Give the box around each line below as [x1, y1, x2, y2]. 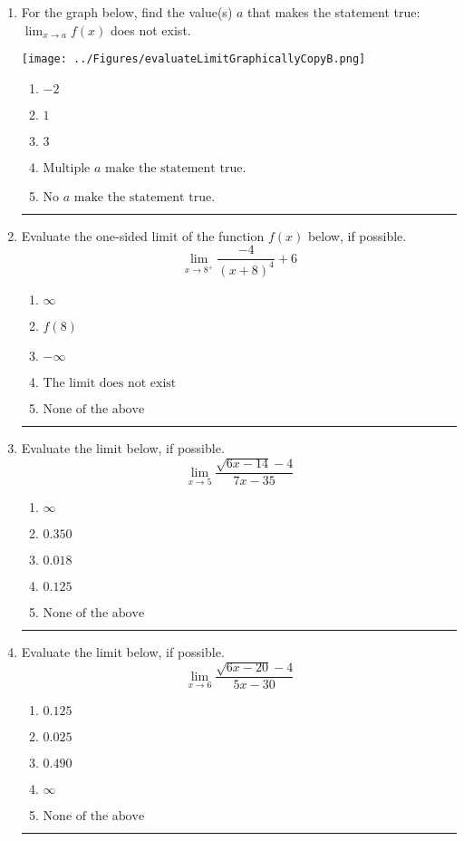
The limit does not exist [43, 376, 177, 390]
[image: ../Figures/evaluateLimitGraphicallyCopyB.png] [21, 53, 366, 66]
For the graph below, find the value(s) [21, 3, 233, 21]
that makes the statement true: [247, 3, 420, 21]
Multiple [43, 161, 91, 175]
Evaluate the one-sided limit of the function [21, 226, 265, 245]
